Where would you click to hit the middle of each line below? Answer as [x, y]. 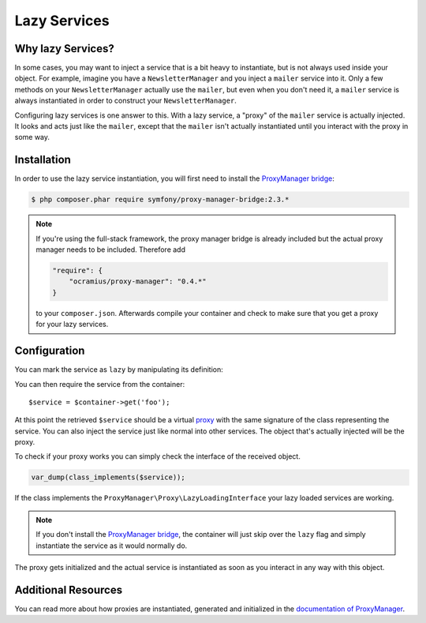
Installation [43, 160]
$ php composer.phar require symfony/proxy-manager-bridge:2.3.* [160, 200]
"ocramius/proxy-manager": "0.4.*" [138, 281]
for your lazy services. [72, 325]
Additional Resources [68, 589]
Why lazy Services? [64, 49]
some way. [32, 137]
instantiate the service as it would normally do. [112, 546]
